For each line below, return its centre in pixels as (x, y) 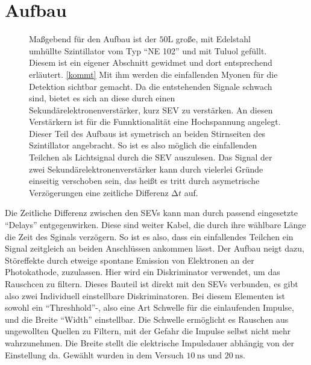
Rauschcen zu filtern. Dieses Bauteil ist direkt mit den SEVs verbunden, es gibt (152, 284)
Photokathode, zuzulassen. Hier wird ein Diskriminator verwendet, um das (143, 272)
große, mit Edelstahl (213, 39)
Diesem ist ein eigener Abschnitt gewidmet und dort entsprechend (151, 62)
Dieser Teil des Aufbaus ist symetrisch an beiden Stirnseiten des (147, 133)
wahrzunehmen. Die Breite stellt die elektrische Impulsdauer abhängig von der (149, 342)
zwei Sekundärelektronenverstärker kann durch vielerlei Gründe (146, 169)
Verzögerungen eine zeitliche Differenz (99, 192)
